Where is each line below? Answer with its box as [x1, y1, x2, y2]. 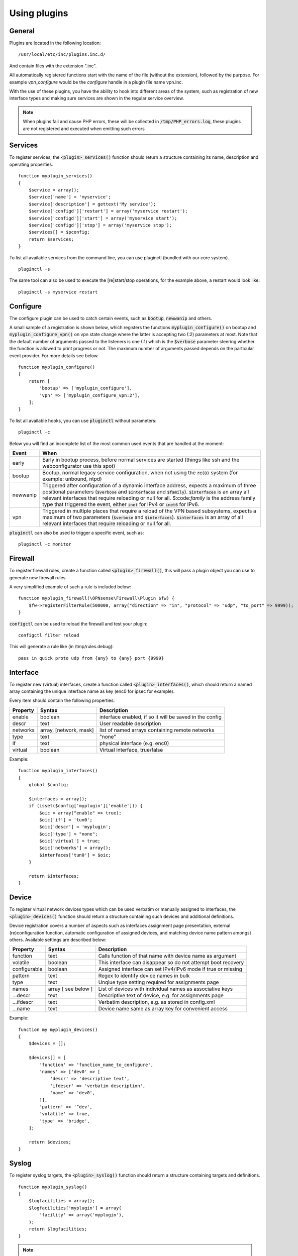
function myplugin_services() [18, 173, 93, 179]
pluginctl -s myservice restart [18, 289, 98, 295]
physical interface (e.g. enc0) [99, 740, 169, 747]
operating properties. [9, 161, 53, 167]
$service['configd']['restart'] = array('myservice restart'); [28, 208, 188, 214]
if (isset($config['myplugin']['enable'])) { [28, 803, 143, 809]
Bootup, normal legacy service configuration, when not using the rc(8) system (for [42, 469, 238, 476]
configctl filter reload [18, 632, 79, 638]
